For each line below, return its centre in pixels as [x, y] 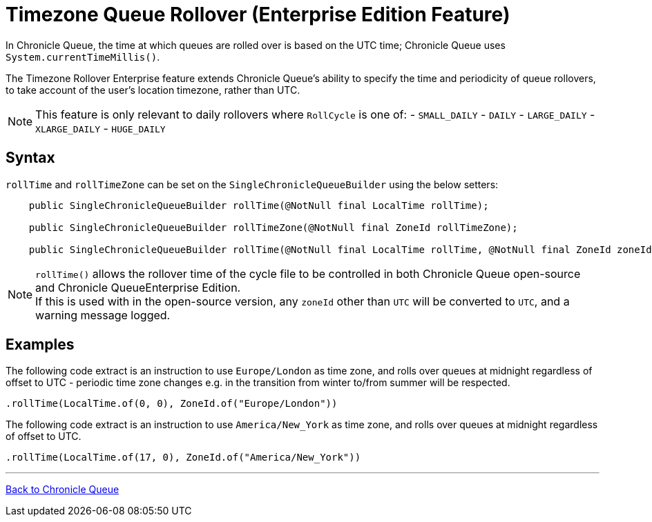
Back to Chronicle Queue [63, 490]
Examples [40, 345]
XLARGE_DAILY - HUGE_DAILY [100, 128]
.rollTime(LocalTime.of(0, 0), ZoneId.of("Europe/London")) [172, 404]
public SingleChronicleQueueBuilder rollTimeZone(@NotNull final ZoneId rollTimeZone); [273, 227]
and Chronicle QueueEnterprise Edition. [138, 287]
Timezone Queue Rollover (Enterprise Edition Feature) [258, 14]
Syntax [30, 158]
